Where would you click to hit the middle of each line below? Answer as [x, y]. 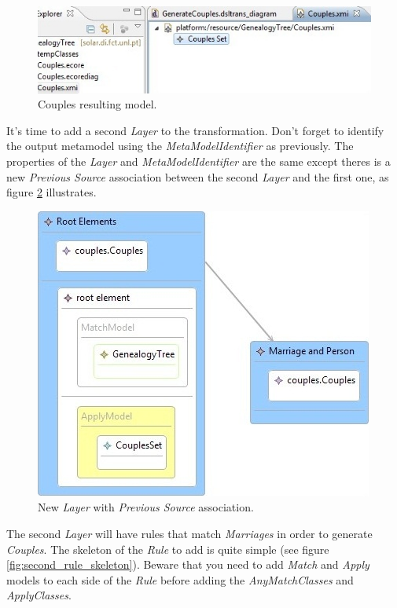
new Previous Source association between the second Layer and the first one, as [198, 176]
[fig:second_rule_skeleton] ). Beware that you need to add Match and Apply [188, 564]
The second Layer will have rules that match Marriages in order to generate [189, 533]
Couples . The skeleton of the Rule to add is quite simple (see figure [168, 549]
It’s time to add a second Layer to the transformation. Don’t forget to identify [195, 130]
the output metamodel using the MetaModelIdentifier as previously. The [180, 146]
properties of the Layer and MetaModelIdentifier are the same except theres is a [198, 161]
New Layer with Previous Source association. [146, 507]
